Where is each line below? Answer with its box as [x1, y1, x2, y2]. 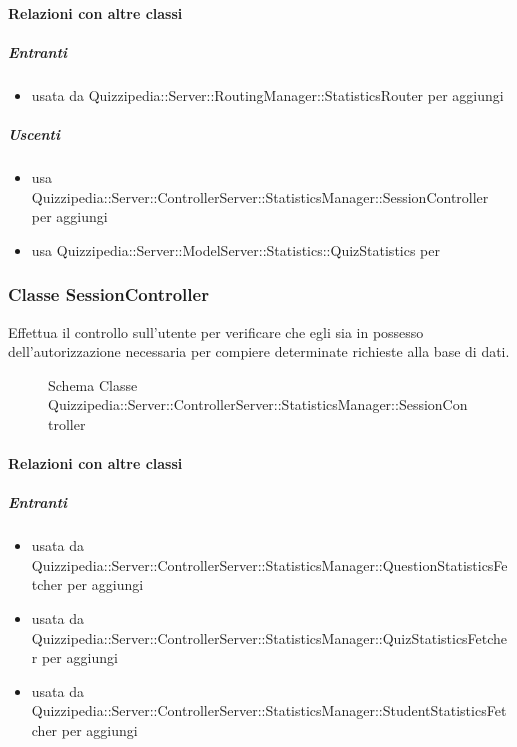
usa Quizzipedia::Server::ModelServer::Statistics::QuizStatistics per [31, 239, 440, 260]
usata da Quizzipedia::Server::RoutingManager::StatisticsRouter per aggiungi [31, 84, 504, 105]
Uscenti [8, 123, 60, 144]
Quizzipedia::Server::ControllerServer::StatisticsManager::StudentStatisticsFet [31, 700, 507, 721]
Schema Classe [48, 374, 138, 395]
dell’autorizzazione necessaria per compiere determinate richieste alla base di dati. [8, 341, 510, 362]
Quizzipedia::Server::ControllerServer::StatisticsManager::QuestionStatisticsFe [31, 554, 508, 575]
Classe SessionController [8, 282, 209, 307]
